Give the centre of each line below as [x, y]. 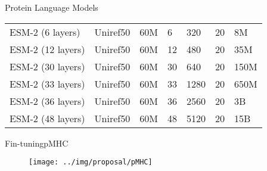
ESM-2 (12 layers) [47, 49]
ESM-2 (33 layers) [47, 83]
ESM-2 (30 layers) [47, 66]
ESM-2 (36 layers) [47, 101]
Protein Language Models [52, 7]
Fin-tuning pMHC [37, 143]
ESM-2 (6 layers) [45, 32]
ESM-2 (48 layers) [47, 118]
